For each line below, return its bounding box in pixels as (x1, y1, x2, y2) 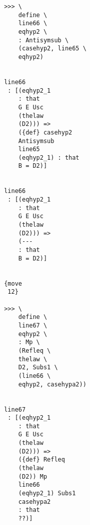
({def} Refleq (18, 456, 65, 464)
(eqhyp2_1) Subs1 (18, 490, 76, 497)
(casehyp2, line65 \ (18, 45, 86, 52)
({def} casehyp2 (18, 128, 72, 136)
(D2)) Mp (18, 473, 47, 480)
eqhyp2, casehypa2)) (18, 380, 86, 388)
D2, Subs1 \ (18, 364, 58, 371)
